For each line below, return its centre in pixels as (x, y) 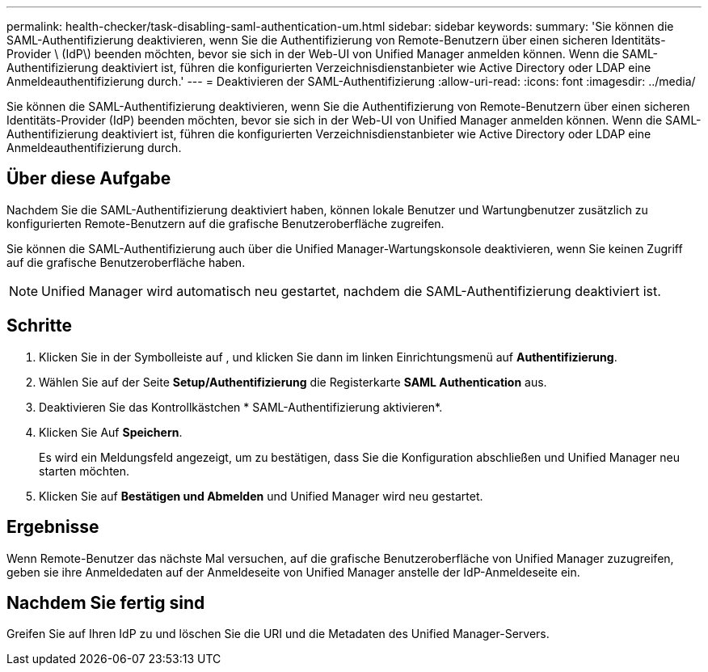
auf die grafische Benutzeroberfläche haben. (126, 262)
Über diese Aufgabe (89, 179)
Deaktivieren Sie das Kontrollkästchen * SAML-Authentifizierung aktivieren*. (241, 407)
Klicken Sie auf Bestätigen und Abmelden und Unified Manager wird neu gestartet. (261, 496)
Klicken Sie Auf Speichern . (111, 432)
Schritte (39, 326)
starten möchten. (84, 471)
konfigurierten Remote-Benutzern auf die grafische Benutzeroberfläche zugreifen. (225, 223)
